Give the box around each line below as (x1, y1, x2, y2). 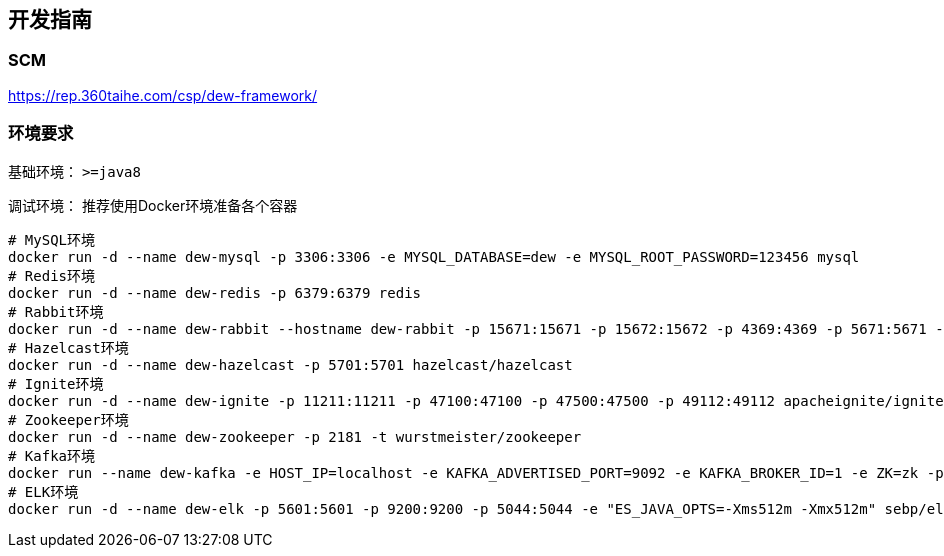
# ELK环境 (8, 483, 79, 500)
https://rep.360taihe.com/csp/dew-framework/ (8, 86, 318, 104)
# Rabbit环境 (8, 303, 104, 320)
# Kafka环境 (8, 447, 96, 464)
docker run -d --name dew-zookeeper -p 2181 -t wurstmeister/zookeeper (8, 428, 582, 445)
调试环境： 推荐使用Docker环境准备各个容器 (8, 196, 298, 214)
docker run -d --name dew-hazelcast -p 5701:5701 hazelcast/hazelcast (8, 356, 573, 373)
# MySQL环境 (8, 231, 96, 248)
